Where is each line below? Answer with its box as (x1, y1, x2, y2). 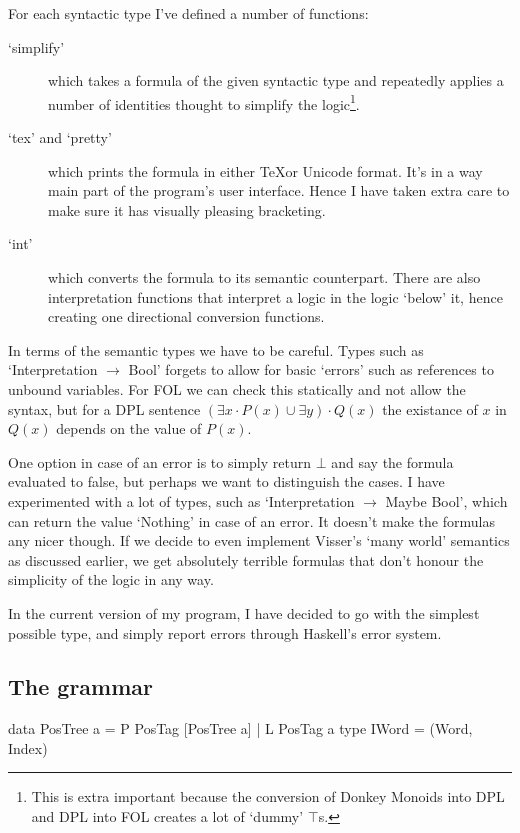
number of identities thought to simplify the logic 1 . (48, 90, 360, 114)
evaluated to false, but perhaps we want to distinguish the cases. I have (8, 471, 445, 492)
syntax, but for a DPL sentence (8, 398, 201, 419)
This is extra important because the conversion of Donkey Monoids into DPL (31, 786, 505, 807)
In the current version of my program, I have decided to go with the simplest (8, 602, 480, 623)
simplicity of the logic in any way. (8, 569, 214, 590)
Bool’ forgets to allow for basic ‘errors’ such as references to (128, 359, 494, 380)
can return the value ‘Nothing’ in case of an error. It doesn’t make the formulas (8, 510, 495, 531)
